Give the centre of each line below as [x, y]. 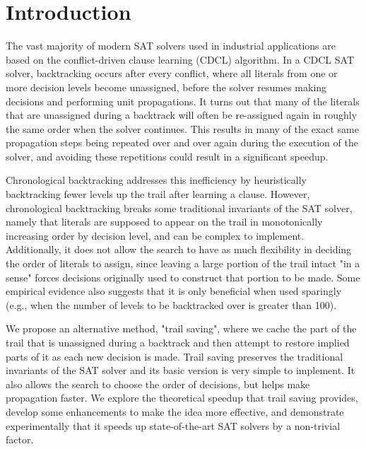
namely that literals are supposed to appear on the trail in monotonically [164, 222]
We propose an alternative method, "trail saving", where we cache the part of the [181, 328]
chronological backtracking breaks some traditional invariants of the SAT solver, [179, 208]
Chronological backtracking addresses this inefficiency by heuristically [157, 180]
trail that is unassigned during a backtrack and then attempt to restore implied [178, 342]
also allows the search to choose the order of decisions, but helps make [158, 384]
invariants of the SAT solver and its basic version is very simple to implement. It [181, 370]
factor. [20, 439]
